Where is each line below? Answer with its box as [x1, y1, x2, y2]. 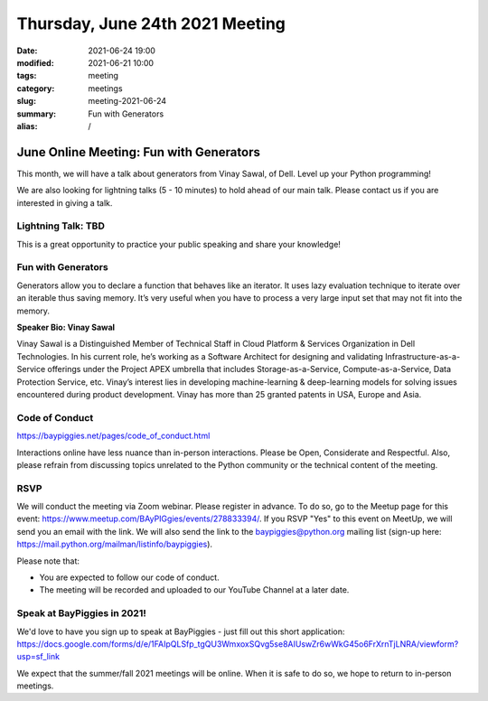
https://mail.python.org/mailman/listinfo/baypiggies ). [16, 538, 212, 550]
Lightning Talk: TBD [16, 220, 106, 232]
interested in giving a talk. [16, 197, 113, 208]
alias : [16, 120, 38, 131]
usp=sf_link [16, 651, 61, 662]
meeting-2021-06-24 [88, 96, 167, 107]
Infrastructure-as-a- [384, 350, 461, 361]
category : [16, 82, 55, 94]
